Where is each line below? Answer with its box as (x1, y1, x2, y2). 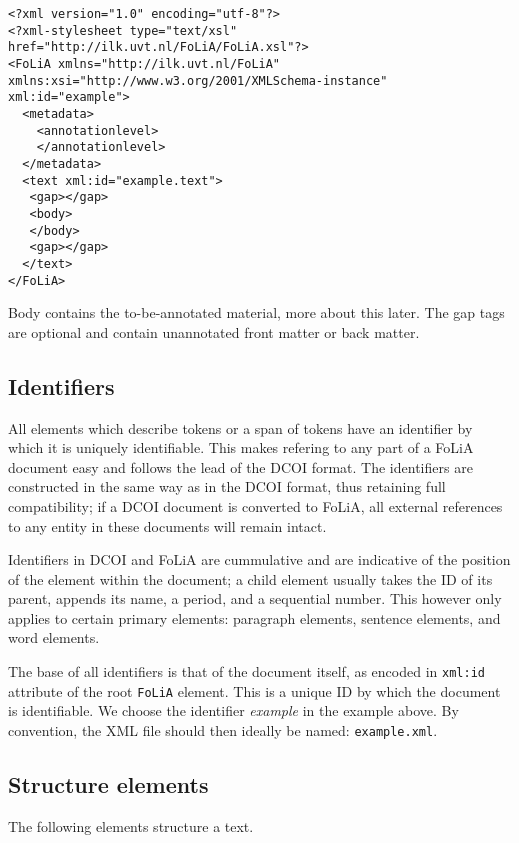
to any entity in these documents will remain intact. (8, 515, 327, 536)
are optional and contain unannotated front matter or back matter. (8, 321, 420, 342)
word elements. (8, 627, 100, 648)
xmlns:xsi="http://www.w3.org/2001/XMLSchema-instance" (8, 73, 388, 88)
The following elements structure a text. (8, 815, 254, 836)
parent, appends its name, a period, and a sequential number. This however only (8, 588, 502, 609)
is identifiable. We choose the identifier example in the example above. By (8, 700, 459, 721)
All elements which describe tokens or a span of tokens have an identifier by (8, 417, 473, 438)
